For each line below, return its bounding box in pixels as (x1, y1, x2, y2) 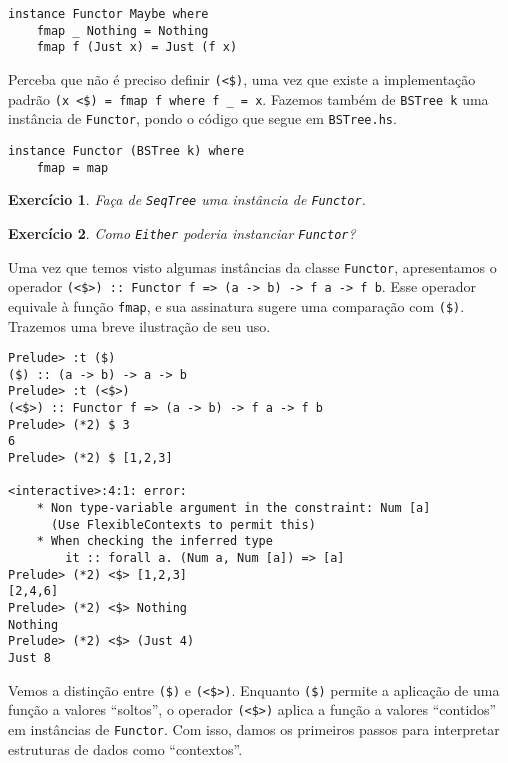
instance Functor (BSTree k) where (8, 143, 245, 158)
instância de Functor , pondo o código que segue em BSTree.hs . (8, 108, 397, 129)
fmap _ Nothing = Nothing (36, 23, 209, 38)
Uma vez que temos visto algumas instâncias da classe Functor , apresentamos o (8, 256, 497, 277)
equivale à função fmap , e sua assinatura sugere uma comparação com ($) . (8, 295, 465, 316)
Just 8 (8, 650, 51, 665)
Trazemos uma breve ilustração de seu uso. (8, 315, 271, 336)
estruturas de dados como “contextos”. (8, 738, 243, 759)
